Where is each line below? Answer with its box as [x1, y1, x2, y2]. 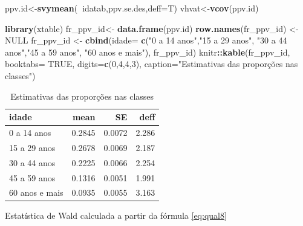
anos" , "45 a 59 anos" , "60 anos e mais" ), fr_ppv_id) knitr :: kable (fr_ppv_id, [5, 45, 290, 58]
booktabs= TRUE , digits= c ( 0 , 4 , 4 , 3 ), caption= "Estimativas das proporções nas [5, 57, 298, 70]
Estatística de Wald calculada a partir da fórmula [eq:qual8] [5, 209, 227, 222]
